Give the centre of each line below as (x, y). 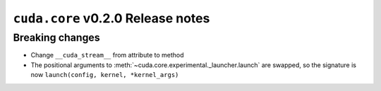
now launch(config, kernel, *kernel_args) (105, 75)
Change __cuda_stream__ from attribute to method (107, 55)
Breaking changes (56, 38)
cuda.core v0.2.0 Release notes (111, 18)
